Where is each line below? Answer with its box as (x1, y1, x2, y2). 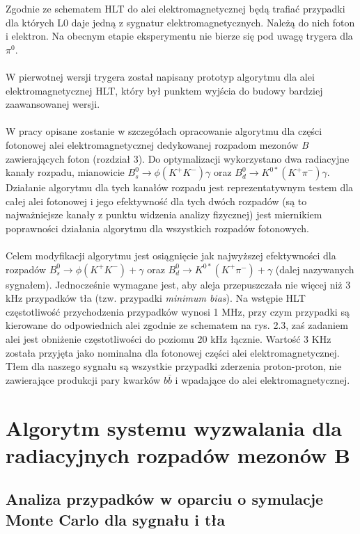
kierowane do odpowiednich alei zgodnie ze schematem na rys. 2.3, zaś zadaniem (6, 318, 348, 332)
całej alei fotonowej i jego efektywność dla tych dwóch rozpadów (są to (6, 193, 307, 208)
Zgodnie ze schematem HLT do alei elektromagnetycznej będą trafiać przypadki (6, 1, 345, 15)
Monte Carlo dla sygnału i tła (6, 508, 226, 530)
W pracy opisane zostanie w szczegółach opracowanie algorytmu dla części (6, 124, 322, 138)
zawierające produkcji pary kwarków (6, 372, 161, 387)
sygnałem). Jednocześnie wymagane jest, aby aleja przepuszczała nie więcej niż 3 (6, 277, 351, 291)
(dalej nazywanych (275, 261, 354, 276)
